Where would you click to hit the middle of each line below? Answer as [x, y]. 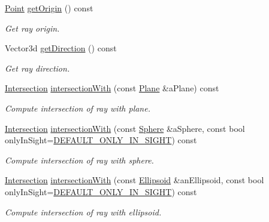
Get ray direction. [37, 68]
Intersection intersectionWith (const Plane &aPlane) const [112, 88]
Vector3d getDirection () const [61, 48]
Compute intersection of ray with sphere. [79, 160]
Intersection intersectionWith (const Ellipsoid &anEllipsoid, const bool [134, 180]
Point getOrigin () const [49, 8]
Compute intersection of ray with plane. [78, 108]
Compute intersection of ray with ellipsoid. [83, 212]
